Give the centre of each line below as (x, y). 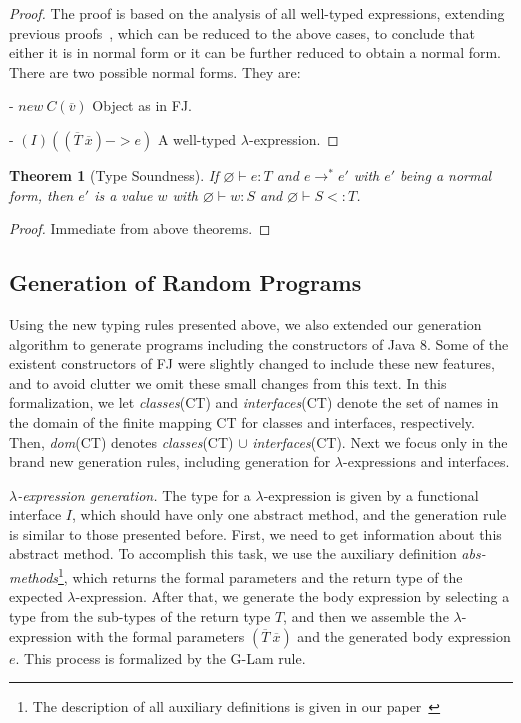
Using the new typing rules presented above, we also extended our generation (245, 323)
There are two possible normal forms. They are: (155, 71)
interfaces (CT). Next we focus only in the (380, 441)
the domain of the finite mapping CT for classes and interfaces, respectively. (242, 421)
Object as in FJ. (142, 105)
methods (34, 576)
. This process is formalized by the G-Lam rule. (160, 657)
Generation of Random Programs (185, 282)
